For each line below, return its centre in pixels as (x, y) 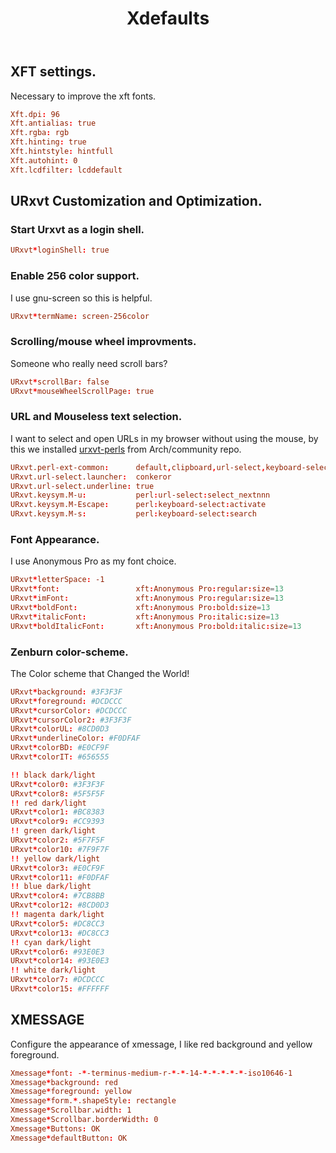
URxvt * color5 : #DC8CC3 (57, 923)
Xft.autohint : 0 (44, 160)
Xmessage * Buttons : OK (55, 1128)
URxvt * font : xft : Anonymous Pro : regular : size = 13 (147, 589)
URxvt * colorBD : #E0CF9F (60, 748)
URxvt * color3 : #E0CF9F (57, 868)
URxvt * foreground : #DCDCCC (66, 701)
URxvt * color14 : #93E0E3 (60, 961)
